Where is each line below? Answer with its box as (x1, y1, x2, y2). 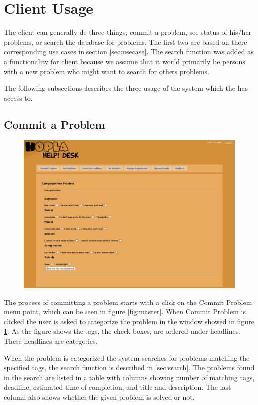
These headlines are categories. (4, 335, 98, 346)
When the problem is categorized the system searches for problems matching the (4, 352, 250, 363)
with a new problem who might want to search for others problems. (4, 66, 210, 76)
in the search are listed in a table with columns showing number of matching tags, (4, 372, 255, 382)
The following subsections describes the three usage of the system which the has (4, 83, 248, 93)
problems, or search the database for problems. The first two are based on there (4, 36, 247, 47)
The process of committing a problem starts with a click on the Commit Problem (4, 297, 252, 307)
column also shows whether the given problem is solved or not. (4, 391, 195, 402)
